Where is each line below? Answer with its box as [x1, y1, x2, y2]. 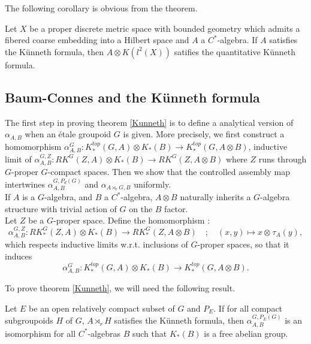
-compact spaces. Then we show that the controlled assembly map [47, 165, 290, 178]
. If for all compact [213, 301, 283, 314]
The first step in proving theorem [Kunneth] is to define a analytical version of [5, 116, 294, 128]
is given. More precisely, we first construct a [123, 128, 285, 140]
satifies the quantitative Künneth [174, 45, 296, 58]
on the [129, 202, 153, 215]
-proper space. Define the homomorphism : [53, 214, 210, 227]
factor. [164, 202, 188, 215]
